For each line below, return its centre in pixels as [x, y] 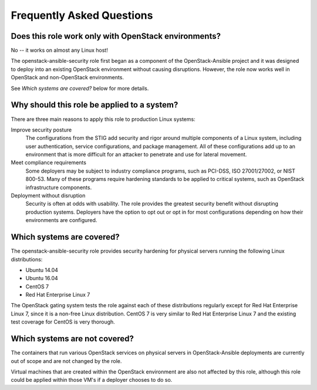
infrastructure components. [59, 187]
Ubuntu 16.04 [42, 278]
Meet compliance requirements [48, 163]
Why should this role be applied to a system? [95, 105]
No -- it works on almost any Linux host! [59, 51]
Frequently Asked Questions [82, 15]
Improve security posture [41, 130]
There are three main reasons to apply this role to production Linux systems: [103, 119]
